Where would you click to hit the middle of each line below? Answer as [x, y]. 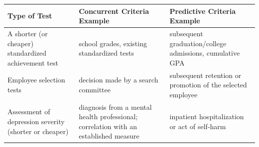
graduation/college [198, 43]
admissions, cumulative [205, 53]
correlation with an [108, 126]
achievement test [33, 62]
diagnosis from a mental [115, 107]
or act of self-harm [198, 126]
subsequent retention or [205, 75]
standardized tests [106, 53]
